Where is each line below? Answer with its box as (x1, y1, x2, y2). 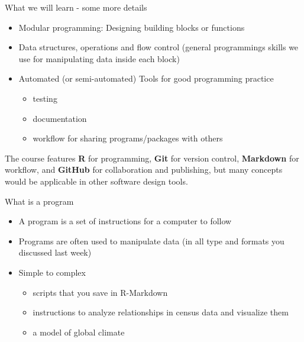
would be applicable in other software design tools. (5, 175, 188, 187)
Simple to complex (18, 266, 86, 278)
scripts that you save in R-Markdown (33, 286, 168, 298)
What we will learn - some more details (5, 1, 147, 13)
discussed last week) (18, 246, 92, 259)
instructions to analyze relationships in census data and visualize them (33, 306, 289, 318)
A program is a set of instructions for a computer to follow (18, 215, 232, 227)
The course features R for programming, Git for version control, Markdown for (5, 151, 299, 164)
